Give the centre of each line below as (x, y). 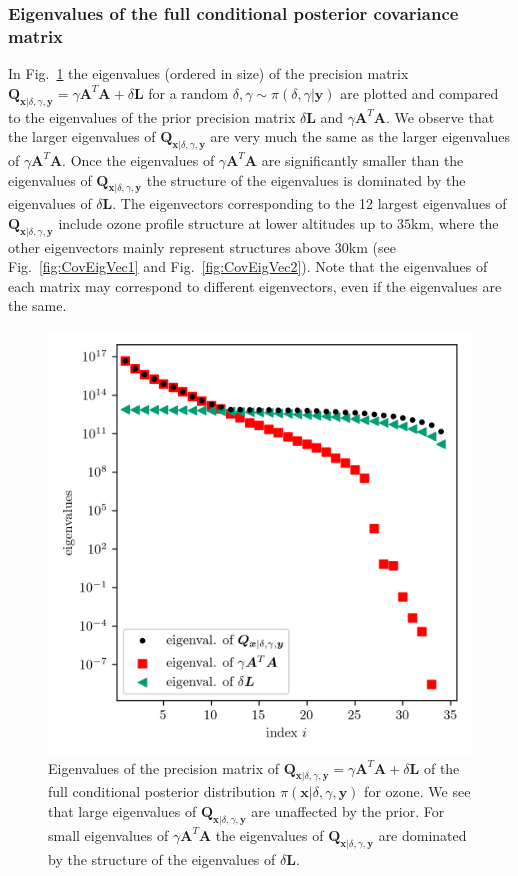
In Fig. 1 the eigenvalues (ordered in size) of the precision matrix (208, 73)
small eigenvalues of (108, 834)
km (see (372, 246)
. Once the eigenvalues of (138, 159)
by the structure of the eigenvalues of (162, 858)
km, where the (455, 222)
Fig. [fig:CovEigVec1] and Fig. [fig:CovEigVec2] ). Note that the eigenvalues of (248, 266)
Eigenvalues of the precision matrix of (164, 767)
